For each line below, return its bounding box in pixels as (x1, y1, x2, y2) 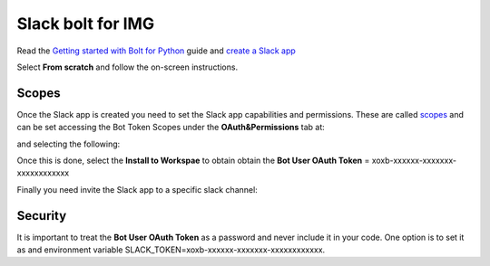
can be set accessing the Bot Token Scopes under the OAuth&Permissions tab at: (16, 122, 326, 133)
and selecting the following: (16, 138, 121, 149)
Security (16, 208, 67, 223)
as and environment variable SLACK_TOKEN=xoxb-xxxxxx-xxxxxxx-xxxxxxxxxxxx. (16, 244, 326, 255)
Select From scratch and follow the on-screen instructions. (16, 62, 239, 72)
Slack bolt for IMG (16, 14, 154, 33)
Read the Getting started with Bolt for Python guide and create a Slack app (16, 45, 297, 56)
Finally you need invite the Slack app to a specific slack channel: (16, 184, 258, 195)
